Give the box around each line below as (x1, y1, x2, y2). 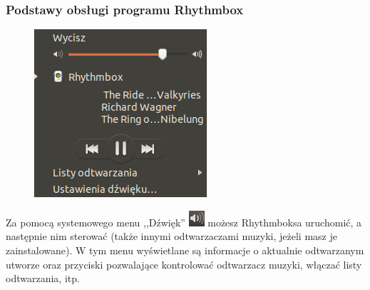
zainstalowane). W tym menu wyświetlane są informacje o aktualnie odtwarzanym (6, 243, 364, 257)
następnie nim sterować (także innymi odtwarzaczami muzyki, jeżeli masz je (6, 229, 337, 244)
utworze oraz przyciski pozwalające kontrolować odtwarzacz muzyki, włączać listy (6, 256, 362, 271)
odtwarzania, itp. (6, 271, 80, 286)
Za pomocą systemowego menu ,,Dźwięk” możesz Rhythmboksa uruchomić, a (6, 214, 362, 229)
